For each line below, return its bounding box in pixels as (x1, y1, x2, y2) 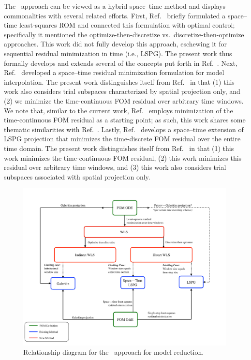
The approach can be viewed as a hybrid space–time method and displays (4, 1, 226, 11)
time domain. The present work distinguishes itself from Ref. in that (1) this (4, 143, 234, 153)
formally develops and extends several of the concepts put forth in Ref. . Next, (4, 58, 237, 68)
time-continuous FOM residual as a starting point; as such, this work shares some (4, 115, 246, 125)
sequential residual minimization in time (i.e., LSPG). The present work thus (4, 48, 232, 58)
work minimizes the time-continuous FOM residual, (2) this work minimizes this (4, 152, 242, 163)
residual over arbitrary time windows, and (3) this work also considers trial (4, 162, 226, 172)
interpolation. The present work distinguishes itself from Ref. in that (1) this (4, 76, 235, 87)
